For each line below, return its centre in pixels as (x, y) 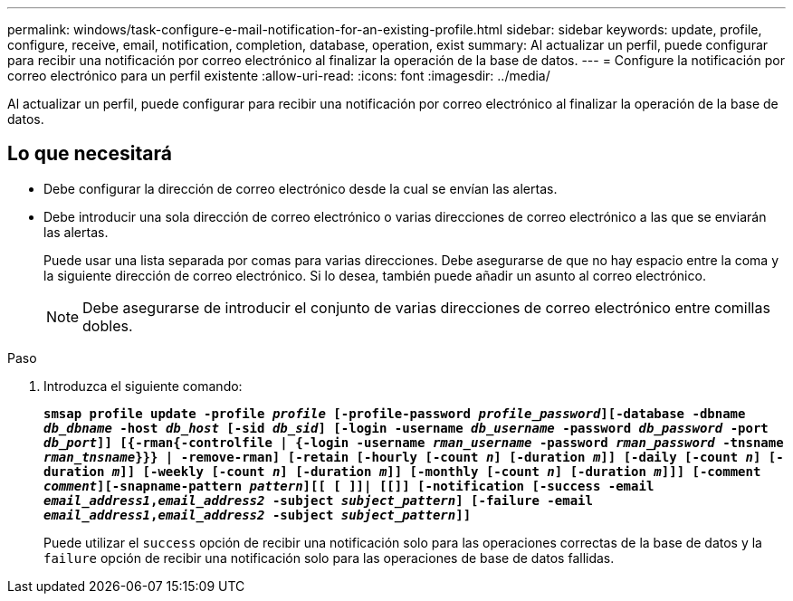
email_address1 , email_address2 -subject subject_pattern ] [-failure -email (318, 500)
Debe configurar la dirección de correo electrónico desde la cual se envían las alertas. (301, 188)
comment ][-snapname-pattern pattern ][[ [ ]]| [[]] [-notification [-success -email (349, 486)
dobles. (108, 325)
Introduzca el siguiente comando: (143, 386)
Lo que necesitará (90, 154)
